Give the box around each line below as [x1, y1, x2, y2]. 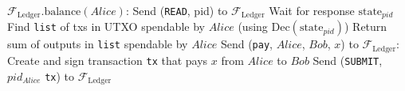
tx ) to [45, 67, 75, 84]
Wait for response [269, 2, 355, 18]
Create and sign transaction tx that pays [7, 51, 208, 68]
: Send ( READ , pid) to [125, 2, 228, 18]
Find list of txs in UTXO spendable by [7, 18, 205, 35]
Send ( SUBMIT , [313, 51, 383, 68]
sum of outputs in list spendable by [7, 36, 188, 52]
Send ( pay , [220, 36, 273, 52]
